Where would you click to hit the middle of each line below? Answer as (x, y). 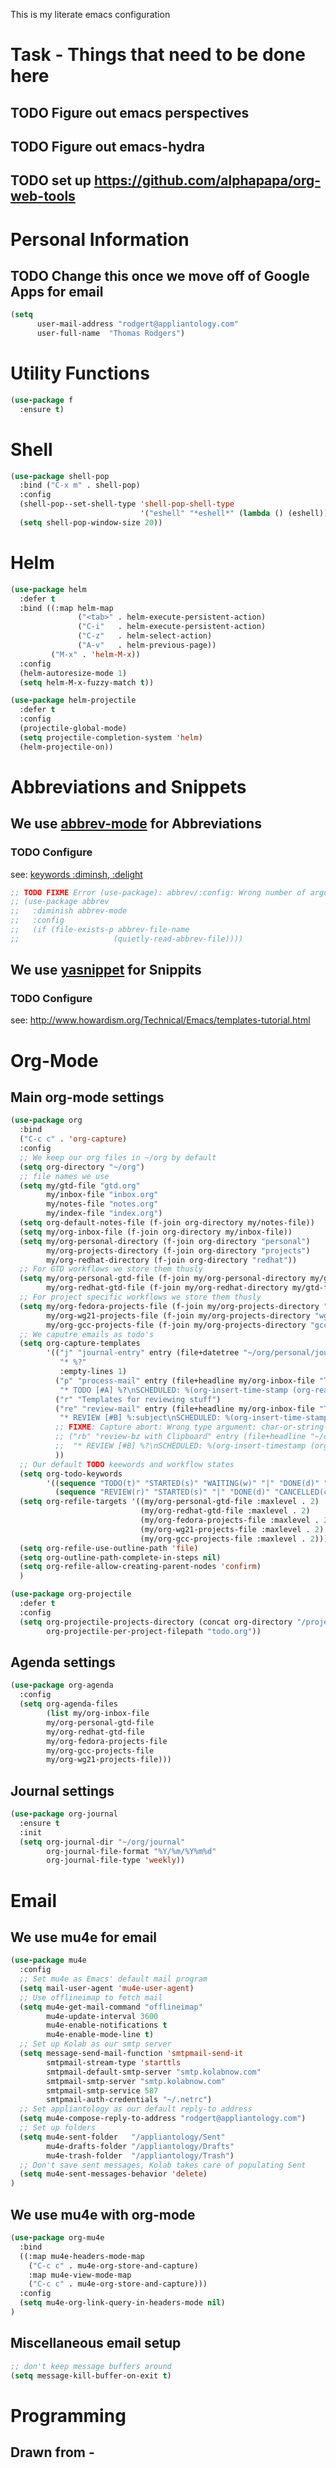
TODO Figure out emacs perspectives (130, 112)
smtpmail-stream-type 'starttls (114, 2062)
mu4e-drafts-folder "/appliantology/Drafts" (140, 2146)
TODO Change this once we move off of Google (160, 275)
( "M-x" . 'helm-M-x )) (95, 654)
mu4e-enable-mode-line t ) (100, 2035)
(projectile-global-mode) (73, 729)
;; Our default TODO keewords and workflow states (127, 1464)
